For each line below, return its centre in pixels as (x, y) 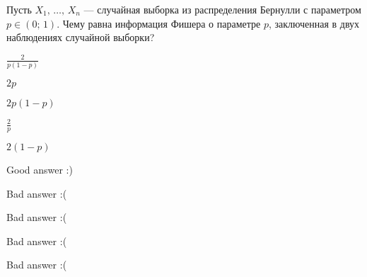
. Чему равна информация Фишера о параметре (159, 23)
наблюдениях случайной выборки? (81, 37)
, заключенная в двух (314, 23)
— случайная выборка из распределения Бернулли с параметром (222, 9)
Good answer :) (40, 169)
